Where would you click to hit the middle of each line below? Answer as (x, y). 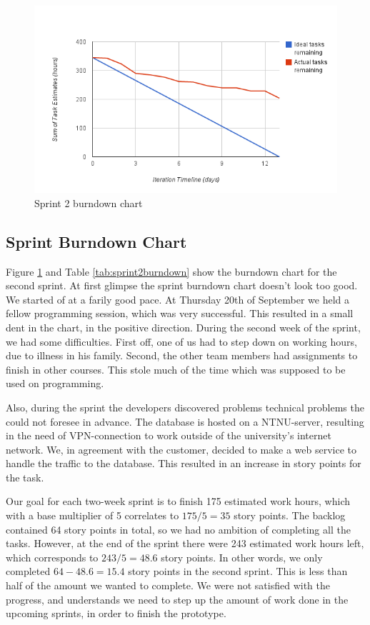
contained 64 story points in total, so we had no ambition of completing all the (178, 529)
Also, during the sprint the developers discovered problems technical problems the (185, 407)
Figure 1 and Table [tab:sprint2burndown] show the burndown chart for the (171, 271)
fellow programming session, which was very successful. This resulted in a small (180, 313)
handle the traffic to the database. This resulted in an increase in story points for (184, 463)
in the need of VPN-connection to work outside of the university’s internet (169, 435)
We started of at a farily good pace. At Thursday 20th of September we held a (177, 299)
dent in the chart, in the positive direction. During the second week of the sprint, (183, 327)
